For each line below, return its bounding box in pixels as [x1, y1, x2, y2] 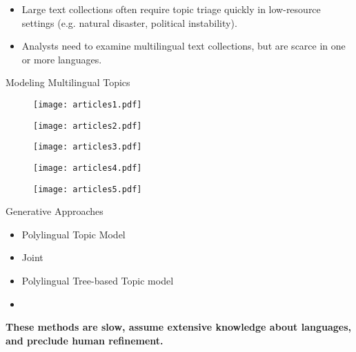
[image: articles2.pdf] [33, 121, 142, 131]
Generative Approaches [6, 204, 103, 218]
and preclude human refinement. [6, 333, 164, 347]
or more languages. [21, 52, 102, 66]
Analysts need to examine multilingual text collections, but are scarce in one [21, 39, 346, 53]
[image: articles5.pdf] [33, 184, 142, 194]
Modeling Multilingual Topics [6, 75, 130, 90]
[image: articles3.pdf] [33, 142, 142, 152]
